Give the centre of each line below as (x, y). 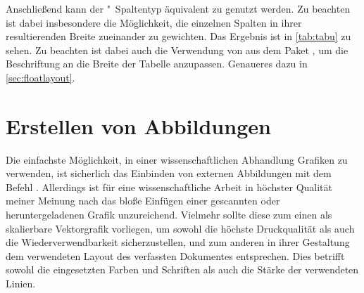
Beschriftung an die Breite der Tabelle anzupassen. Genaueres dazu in (157, 64)
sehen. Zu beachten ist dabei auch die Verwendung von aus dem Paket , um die (177, 50)
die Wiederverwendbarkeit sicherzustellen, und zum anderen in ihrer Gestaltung (178, 242)
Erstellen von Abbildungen (138, 125)
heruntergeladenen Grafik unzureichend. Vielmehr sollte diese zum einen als (169, 215)
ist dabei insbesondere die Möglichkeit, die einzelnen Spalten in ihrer (154, 22)
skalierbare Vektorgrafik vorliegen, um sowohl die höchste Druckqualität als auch (180, 228)
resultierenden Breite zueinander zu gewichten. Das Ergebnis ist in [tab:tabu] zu (178, 36)
